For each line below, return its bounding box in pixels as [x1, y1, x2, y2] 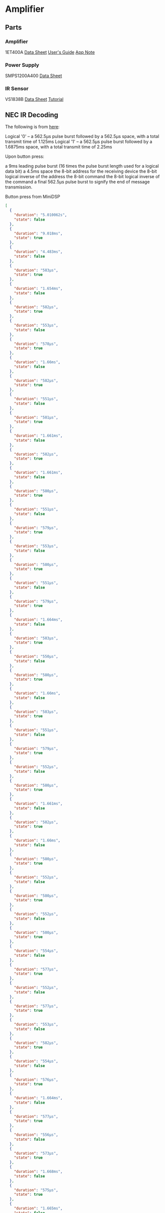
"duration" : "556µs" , [14, 1132, 58, 1137]
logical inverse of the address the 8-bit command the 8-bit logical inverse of [5, 174, 160, 180]
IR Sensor [5, 85, 29, 92]
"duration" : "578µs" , [14, 341, 58, 346]
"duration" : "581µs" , [14, 415, 58, 420]
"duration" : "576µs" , [14, 1077, 58, 1082]
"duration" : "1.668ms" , [14, 1169, 63, 1174]
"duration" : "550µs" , [14, 654, 58, 659]
